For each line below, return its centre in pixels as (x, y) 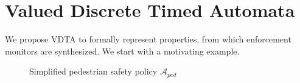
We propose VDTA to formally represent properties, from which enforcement (148, 39)
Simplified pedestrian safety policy (93, 71)
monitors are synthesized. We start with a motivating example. (122, 51)
